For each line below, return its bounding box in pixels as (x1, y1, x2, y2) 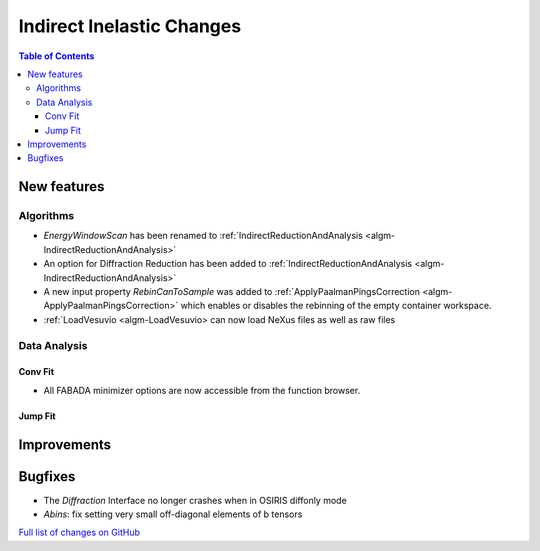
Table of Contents (18, 50, 95, 62)
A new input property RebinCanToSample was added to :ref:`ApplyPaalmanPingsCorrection (43, 286, 420, 297)
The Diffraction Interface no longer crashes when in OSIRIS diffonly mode (43, 494, 347, 506)
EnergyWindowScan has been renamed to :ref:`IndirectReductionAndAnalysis (43, 230, 364, 242)
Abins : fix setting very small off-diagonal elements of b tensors (43, 508, 303, 520)
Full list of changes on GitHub (18, 526, 140, 539)
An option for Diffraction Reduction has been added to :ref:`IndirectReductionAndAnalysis (43, 258, 413, 270)
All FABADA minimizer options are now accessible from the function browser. (43, 384, 361, 396)
